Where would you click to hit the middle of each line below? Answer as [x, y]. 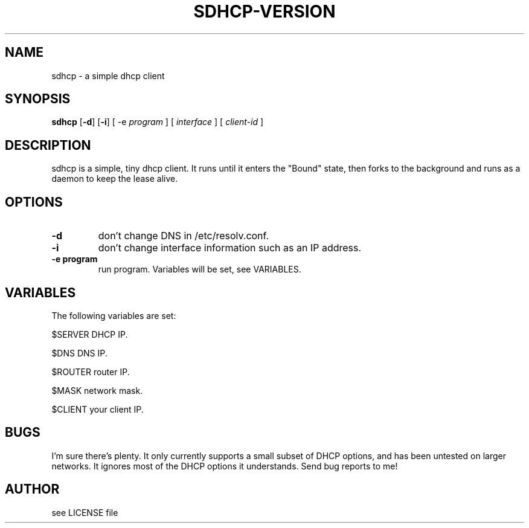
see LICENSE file [85, 512]
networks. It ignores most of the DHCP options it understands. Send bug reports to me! [225, 466]
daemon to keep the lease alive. [115, 179]
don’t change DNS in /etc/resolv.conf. [184, 236]
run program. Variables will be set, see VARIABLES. [200, 269]
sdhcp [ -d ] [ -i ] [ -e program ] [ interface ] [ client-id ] [158, 122]
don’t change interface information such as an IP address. [230, 248]
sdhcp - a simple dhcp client [108, 76]
